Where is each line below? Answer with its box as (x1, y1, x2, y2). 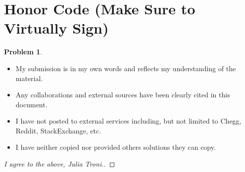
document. (15, 99, 48, 109)
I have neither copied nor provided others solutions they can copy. (15, 142, 216, 152)
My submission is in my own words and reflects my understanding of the (15, 63, 236, 73)
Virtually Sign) (4, 18, 109, 38)
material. (15, 73, 43, 83)
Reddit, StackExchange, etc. (15, 125, 101, 135)
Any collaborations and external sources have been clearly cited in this (15, 89, 230, 100)
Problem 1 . (4, 46, 43, 57)
